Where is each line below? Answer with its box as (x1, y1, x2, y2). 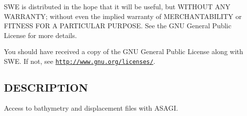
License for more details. (4, 30, 77, 40)
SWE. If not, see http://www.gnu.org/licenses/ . (4, 56, 156, 66)
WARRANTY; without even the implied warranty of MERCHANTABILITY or (4, 11, 242, 21)
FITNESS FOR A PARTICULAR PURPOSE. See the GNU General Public (4, 20, 231, 31)
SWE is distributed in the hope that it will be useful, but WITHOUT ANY (4, 1, 230, 11)
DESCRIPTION (4, 80, 88, 95)
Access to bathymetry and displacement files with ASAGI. (4, 102, 178, 113)
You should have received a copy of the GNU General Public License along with (4, 46, 244, 57)
